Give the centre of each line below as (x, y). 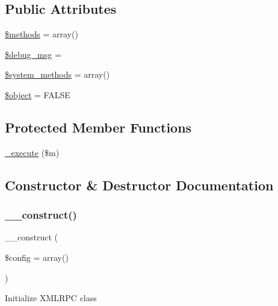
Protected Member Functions (98, 127)
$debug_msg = (33, 54)
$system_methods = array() (57, 74)
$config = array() (37, 257)
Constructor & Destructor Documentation (139, 185)
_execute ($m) (32, 152)
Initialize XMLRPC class (51, 298)
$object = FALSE (38, 94)
